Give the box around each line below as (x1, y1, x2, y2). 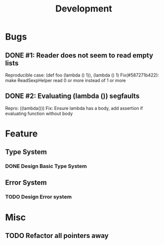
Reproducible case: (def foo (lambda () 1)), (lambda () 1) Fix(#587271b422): (5, 72, 160, 78)
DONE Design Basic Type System (5, 163, 87, 170)
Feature (5, 128, 38, 139)
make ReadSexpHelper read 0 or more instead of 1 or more (5, 77, 126, 83)
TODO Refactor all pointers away (5, 231, 109, 240)
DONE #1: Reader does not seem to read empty (5, 51, 154, 59)
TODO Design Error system (5, 193, 72, 200)
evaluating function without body (5, 110, 73, 116)
